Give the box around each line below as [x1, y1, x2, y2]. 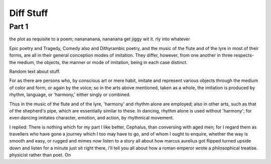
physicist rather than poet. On [9, 152, 71, 158]
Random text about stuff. [9, 68, 60, 74]
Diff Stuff [9, 7, 48, 18]
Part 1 [9, 22, 29, 31]
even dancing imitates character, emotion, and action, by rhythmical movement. [9, 115, 174, 121]
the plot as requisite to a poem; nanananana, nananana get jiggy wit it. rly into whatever [9, 36, 190, 42]
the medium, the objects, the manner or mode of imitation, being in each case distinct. [9, 59, 188, 65]
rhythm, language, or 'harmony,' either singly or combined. [9, 91, 131, 97]
